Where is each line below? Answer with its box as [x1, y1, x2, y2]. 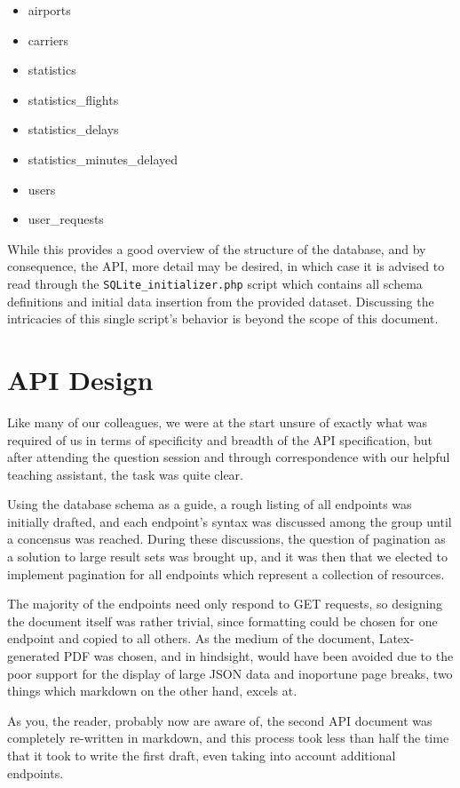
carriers [28, 30, 69, 49]
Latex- [378, 629, 415, 648]
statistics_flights [28, 90, 119, 108]
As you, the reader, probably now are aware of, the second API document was [7, 711, 432, 729]
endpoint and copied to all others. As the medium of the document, [7, 629, 375, 648]
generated [7, 647, 60, 665]
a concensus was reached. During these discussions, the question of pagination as [7, 529, 446, 548]
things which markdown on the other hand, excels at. [7, 681, 297, 700]
